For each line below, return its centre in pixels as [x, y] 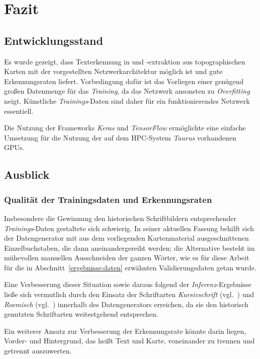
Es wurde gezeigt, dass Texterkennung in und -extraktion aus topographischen [125, 61]
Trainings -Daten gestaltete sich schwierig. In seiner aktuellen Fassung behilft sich [129, 228]
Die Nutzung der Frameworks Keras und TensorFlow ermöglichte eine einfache [125, 128]
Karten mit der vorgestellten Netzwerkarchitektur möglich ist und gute [113, 71]
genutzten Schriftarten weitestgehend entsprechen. [81, 314]
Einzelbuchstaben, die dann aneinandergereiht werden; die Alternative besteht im [129, 247]
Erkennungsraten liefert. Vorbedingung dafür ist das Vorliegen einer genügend [124, 81]
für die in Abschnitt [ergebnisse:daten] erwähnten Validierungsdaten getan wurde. [130, 267]
